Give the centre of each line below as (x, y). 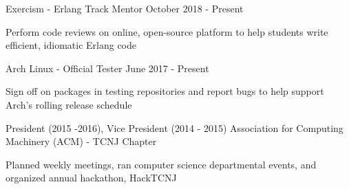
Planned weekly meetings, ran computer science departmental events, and (161, 164)
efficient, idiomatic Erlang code (71, 45)
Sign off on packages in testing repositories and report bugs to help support (165, 91)
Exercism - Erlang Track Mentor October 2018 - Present (125, 8)
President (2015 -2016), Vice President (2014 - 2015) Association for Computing (174, 127)
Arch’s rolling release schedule (69, 104)
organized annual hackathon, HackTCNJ (91, 178)
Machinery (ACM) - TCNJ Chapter (81, 141)
